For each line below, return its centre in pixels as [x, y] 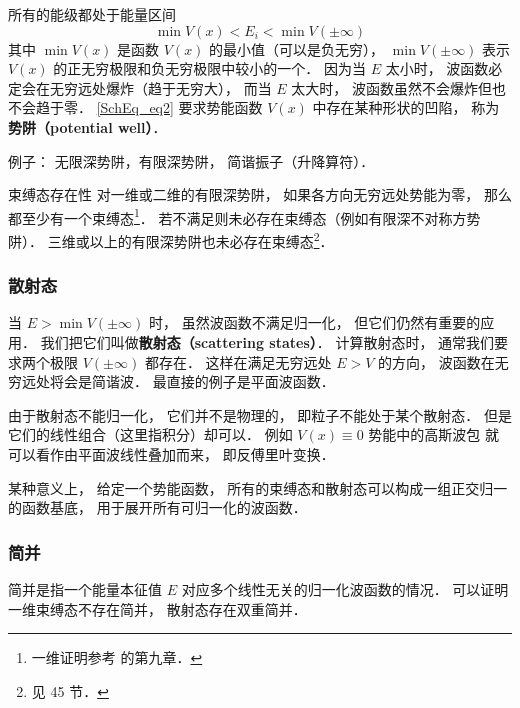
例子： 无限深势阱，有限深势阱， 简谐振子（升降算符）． [191, 160]
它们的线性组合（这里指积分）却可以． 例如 [150, 434]
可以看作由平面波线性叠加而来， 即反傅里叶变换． [171, 454]
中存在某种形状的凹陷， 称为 [406, 107]
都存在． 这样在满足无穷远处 [238, 361]
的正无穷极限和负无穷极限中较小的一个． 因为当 [209, 68]
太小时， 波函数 [437, 68]
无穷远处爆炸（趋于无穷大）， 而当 [160, 87]
